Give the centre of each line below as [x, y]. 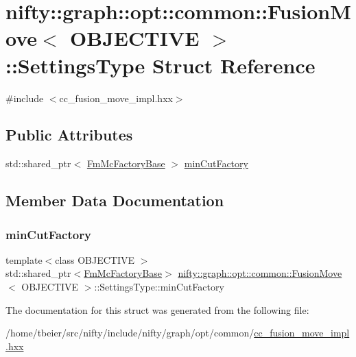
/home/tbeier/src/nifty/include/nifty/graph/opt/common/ [130, 333]
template [24, 259]
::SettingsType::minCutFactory [159, 287]
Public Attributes [69, 135]
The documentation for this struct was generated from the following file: [157, 309]
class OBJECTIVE [95, 259]
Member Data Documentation [115, 200]
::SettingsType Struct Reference [161, 65]
